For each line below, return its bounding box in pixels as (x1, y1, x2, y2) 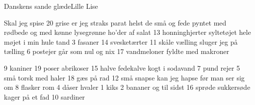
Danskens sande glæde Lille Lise (4, 1, 98, 11)
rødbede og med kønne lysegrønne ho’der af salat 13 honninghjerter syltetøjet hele (4, 27, 251, 37)
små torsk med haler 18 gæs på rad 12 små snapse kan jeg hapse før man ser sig (4, 72, 245, 82)
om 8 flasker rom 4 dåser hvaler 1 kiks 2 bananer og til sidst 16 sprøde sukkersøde (4, 82, 251, 92)
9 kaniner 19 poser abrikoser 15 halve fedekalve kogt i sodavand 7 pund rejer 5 (4, 62, 240, 73)
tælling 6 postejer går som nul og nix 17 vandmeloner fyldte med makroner (4, 46, 229, 56)
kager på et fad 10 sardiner (4, 91, 85, 102)
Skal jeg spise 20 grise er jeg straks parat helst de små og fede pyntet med (4, 17, 227, 27)
